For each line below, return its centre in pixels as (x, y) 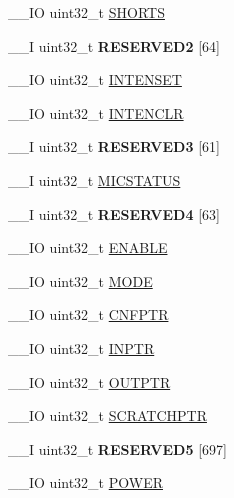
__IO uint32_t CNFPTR (88, 314)
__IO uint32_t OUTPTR (89, 381)
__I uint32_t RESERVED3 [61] (114, 146)
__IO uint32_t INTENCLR (96, 112)
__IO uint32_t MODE (80, 280)
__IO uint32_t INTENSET (95, 79)
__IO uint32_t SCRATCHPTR (107, 415)
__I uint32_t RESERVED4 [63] (114, 213)
